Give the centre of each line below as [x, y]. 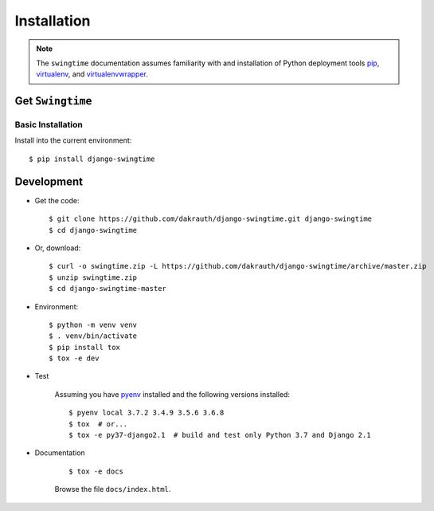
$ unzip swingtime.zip [93, 277]
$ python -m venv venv [93, 324]
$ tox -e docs [96, 471]
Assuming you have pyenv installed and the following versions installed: [172, 394]
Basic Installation [49, 125]
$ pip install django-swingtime [92, 159]
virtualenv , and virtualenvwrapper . [92, 74]
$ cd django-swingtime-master [108, 289]
